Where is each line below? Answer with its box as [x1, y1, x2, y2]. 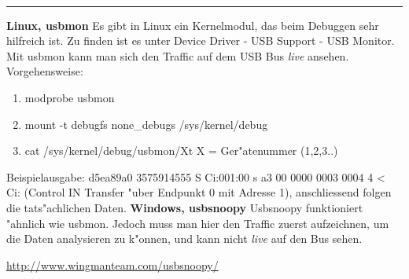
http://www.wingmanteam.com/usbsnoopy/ [6, 256, 219, 273]
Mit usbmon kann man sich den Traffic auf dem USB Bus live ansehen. [6, 47, 349, 64]
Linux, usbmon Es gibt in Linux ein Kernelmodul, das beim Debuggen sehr [6, 17, 379, 33]
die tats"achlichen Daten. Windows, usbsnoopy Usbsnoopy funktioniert [6, 199, 363, 215]
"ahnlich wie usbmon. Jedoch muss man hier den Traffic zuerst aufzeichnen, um [6, 215, 389, 231]
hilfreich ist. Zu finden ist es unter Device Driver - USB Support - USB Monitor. [6, 32, 395, 49]
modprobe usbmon [24, 89, 115, 105]
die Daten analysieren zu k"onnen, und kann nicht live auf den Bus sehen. [6, 230, 363, 247]
